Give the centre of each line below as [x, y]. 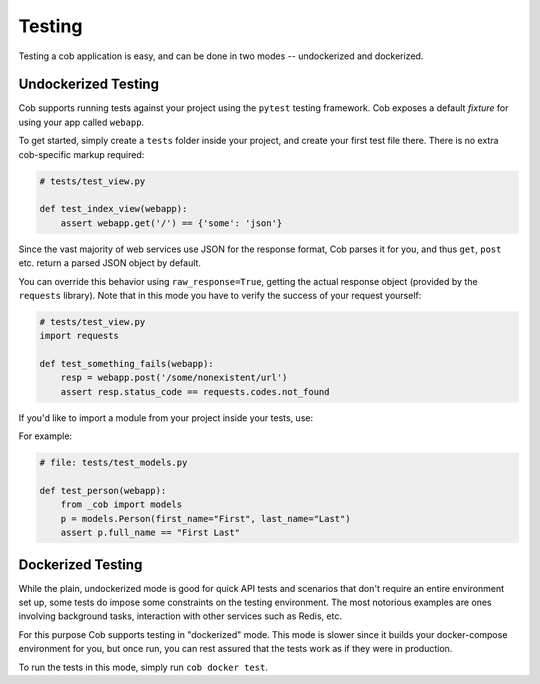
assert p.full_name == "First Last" [150, 533]
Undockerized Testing [89, 84]
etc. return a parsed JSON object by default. [110, 263]
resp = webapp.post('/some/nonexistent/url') [174, 378]
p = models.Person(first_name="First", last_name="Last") [205, 518]
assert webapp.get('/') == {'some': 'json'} [171, 223]
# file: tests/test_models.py [113, 463]
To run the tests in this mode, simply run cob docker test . [143, 667]
